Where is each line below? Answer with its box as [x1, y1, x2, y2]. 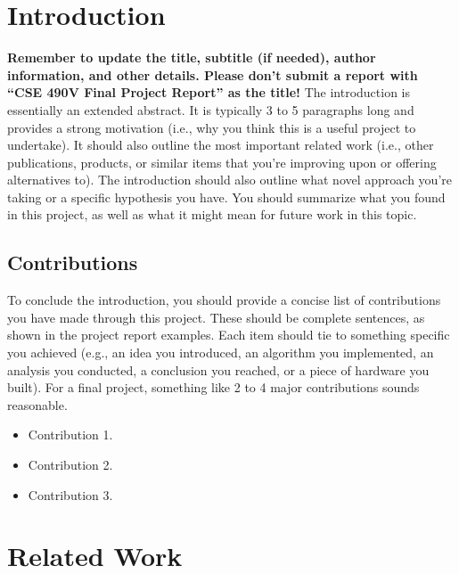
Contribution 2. [28, 455, 113, 474]
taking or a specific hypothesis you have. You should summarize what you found [7, 187, 446, 206]
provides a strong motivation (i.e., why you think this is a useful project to [7, 118, 416, 136]
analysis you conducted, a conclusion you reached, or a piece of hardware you [7, 360, 430, 379]
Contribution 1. [28, 425, 113, 444]
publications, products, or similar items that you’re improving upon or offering [7, 152, 437, 171]
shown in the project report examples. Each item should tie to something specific [7, 325, 450, 344]
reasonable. [7, 395, 68, 414]
